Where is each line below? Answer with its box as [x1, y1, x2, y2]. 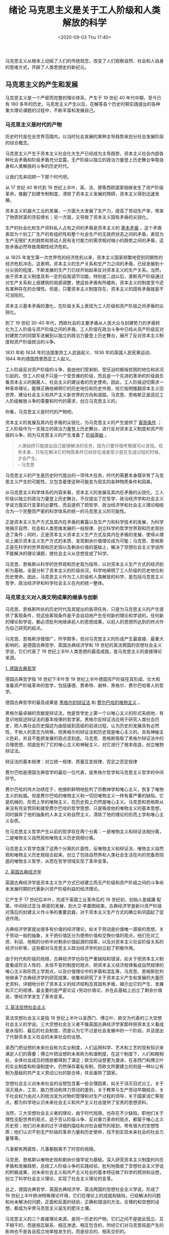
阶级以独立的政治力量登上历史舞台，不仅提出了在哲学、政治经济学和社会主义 [5, 496, 164, 502]
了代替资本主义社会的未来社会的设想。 [5, 1034, 84, 1040]
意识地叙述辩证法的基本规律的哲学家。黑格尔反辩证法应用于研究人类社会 [5, 717, 155, 723]
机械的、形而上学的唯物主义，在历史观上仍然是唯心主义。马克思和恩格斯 [9, 799, 159, 805]
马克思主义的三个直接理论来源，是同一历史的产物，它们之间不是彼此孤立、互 [5, 1216, 164, 1222]
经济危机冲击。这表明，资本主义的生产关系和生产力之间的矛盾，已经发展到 [5, 261, 159, 267]
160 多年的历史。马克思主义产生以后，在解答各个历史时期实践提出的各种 [11, 101, 161, 107]
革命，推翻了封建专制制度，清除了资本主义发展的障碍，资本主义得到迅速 [5, 191, 155, 197]
